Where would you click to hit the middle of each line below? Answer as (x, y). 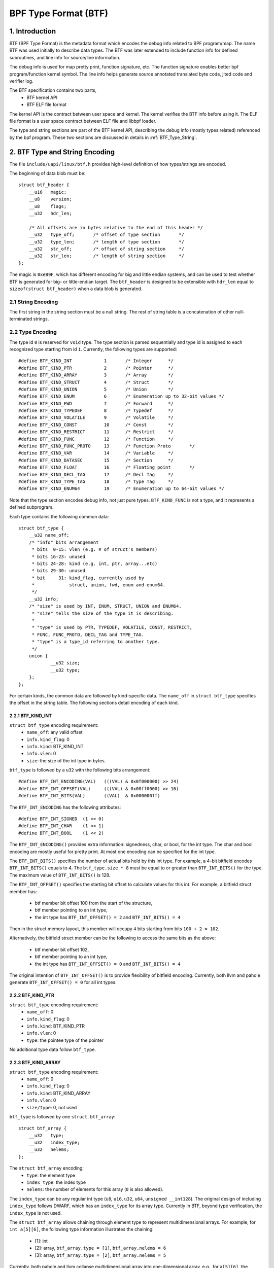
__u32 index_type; (54, 1143)
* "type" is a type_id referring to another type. (96, 642)
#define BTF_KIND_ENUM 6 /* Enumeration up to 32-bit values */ (122, 396)
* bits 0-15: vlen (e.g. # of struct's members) (95, 550)
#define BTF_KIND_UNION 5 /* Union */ (96, 389)
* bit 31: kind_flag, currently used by (88, 578)
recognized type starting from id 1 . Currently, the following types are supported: (93, 349)
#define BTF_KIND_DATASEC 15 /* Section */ (96, 460)
